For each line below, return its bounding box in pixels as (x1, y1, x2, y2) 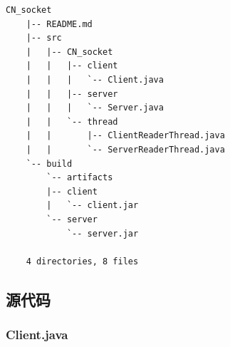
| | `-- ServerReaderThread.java (26, 144, 225, 155)
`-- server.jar (66, 228, 139, 239)
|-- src (26, 33, 62, 43)
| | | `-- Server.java (26, 103, 164, 113)
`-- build (26, 158, 73, 169)
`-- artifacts (46, 172, 113, 183)
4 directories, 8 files (26, 256, 139, 266)
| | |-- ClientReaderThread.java (26, 130, 225, 141)
